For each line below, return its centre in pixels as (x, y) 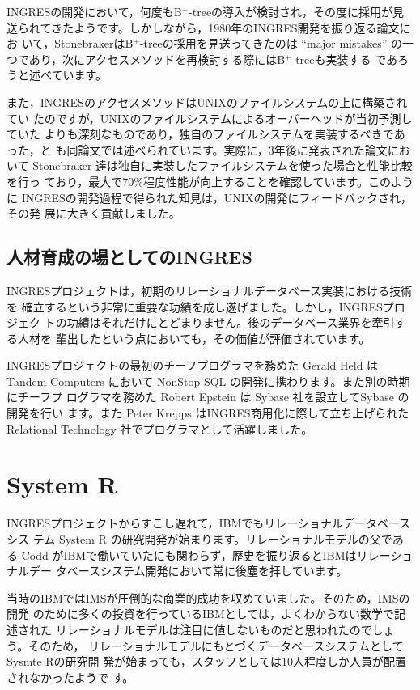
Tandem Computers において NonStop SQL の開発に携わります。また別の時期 (208, 381)
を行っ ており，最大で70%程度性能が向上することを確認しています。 (188, 181)
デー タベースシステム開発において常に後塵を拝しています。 (188, 571)
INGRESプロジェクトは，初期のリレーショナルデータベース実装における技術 (210, 290)
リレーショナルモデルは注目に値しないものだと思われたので (214, 629)
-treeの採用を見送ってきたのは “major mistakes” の (271, 43)
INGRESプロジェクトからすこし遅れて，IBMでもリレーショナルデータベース (209, 523)
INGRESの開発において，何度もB (94, 11)
